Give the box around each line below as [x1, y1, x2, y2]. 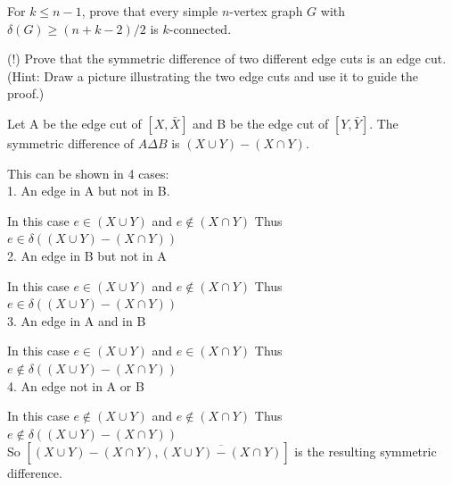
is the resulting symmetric [294, 442, 437, 461]
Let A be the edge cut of [7, 113, 142, 132]
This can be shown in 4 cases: [7, 163, 169, 182]
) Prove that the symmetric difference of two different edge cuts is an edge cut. [15, 49, 447, 68]
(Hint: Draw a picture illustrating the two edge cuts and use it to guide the [7, 66, 418, 85]
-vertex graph [229, 2, 303, 20]
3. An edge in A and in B [7, 311, 146, 330]
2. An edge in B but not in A [7, 246, 167, 264]
